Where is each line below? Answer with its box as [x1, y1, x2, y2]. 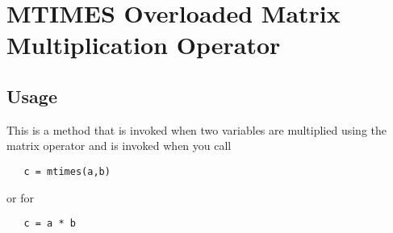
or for [6, 189, 34, 206]
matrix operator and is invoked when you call [6, 137, 232, 154]
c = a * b [23, 218, 76, 230]
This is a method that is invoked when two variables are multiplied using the [6, 121, 387, 138]
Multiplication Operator [6, 28, 281, 61]
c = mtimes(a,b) [23, 165, 111, 177]
